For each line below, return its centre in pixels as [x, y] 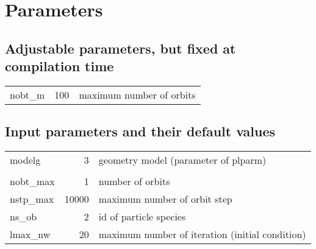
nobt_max [32, 181]
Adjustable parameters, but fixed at [120, 48]
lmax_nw [30, 234]
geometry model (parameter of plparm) [182, 160]
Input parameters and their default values [140, 131]
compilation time [59, 66]
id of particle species [142, 217]
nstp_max [32, 199]
